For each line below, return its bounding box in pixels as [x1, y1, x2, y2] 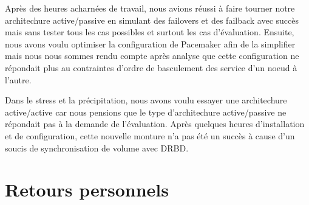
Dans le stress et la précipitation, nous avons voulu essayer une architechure [5, 94, 287, 106]
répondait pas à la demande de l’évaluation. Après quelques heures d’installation [5, 117, 305, 130]
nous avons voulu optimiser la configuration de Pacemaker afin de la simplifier [5, 37, 296, 50]
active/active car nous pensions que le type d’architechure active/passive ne [5, 105, 287, 118]
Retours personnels [5, 177, 169, 202]
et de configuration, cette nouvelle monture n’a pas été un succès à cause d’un [5, 129, 295, 142]
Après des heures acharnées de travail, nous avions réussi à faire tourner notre [5, 2, 295, 14]
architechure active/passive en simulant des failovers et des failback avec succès [5, 13, 299, 26]
